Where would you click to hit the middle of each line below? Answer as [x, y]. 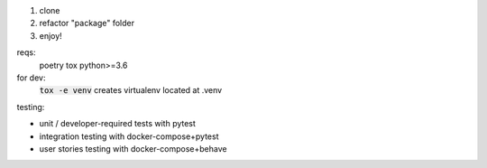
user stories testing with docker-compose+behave [133, 148]
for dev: [31, 78]
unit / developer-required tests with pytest [117, 124]
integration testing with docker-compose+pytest [129, 136]
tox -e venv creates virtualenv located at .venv [131, 90]
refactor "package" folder [87, 23]
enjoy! [51, 35]
